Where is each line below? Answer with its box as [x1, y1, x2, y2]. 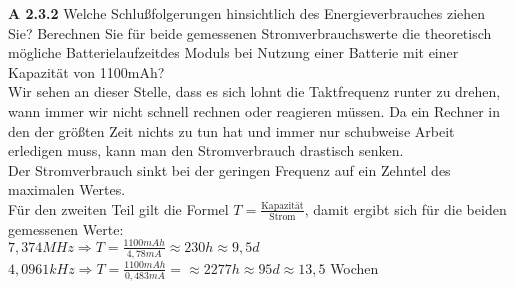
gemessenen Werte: [8, 218, 124, 239]
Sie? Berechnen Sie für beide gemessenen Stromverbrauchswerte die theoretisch [8, 22, 492, 43]
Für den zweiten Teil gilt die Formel [8, 198, 229, 219]
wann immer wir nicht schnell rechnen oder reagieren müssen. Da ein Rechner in [8, 100, 501, 121]
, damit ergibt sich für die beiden [304, 198, 507, 219]
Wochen [330, 257, 379, 278]
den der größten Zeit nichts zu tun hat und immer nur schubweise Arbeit [8, 120, 455, 141]
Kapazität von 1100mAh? [8, 61, 165, 82]
